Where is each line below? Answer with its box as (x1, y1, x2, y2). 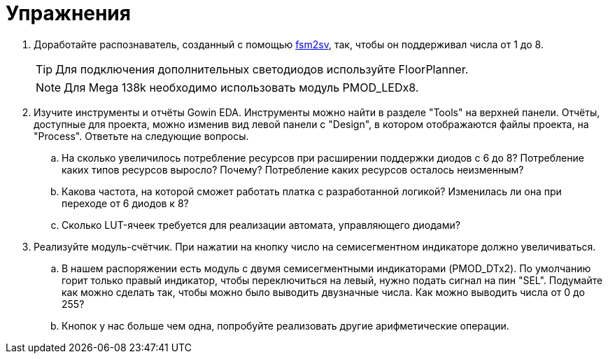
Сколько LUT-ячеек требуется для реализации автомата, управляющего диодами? (62, 218, 460, 231)
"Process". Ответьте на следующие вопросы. (34, 129, 249, 142)
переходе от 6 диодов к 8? (62, 197, 189, 209)
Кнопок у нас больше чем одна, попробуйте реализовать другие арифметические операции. (62, 319, 509, 332)
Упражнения (6, 1, 131, 25)
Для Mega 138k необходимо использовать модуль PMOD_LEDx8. (64, 80, 419, 94)
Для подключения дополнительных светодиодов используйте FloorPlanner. (55, 62, 469, 76)
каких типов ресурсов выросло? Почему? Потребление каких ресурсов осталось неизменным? (62, 163, 524, 176)
